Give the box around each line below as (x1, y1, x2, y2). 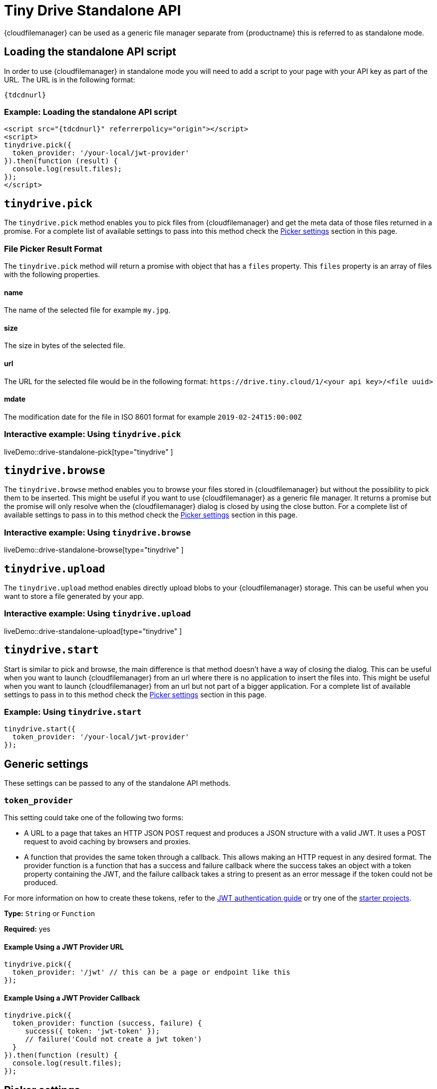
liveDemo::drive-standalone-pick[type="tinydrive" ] (4, 447, 173, 456)
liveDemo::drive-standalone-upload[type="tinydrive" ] (4, 626, 182, 635)
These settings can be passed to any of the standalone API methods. (4, 779, 231, 788)
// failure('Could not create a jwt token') (25, 1035, 202, 1044)
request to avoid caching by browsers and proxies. (24, 837, 191, 846)
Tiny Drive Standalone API (4, 2, 181, 19)
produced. (24, 878, 58, 887)
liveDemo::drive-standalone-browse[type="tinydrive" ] (4, 545, 184, 554)
